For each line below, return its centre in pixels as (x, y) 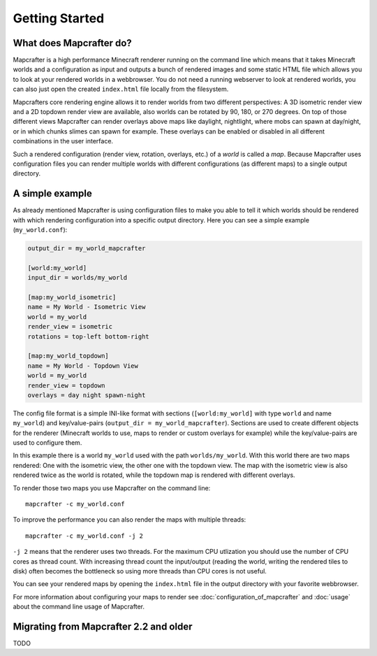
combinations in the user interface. (63, 141)
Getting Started (59, 18)
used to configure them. (47, 443)
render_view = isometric (70, 327)
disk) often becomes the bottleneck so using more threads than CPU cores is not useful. (140, 571)
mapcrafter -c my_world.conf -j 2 (84, 536)
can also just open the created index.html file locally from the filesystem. (121, 89)
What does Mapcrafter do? (72, 43)
